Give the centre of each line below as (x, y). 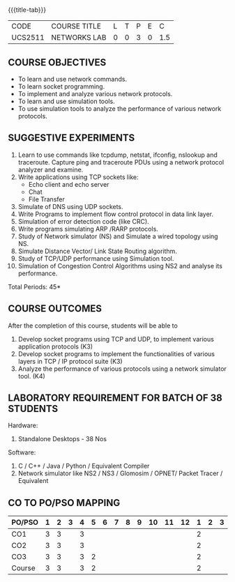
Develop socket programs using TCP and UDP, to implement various (116, 339)
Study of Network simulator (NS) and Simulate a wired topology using (118, 236)
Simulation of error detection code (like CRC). (83, 221)
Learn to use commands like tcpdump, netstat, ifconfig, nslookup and (118, 155)
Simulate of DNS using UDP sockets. (71, 206)
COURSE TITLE (76, 26)
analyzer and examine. (51, 169)
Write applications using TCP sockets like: (78, 177)
